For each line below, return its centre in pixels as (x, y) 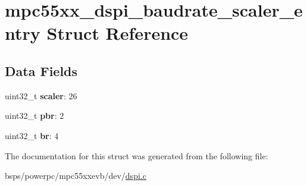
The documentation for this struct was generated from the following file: (137, 155)
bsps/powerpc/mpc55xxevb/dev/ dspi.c (76, 176)
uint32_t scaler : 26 (41, 95)
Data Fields (41, 70)
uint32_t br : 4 (32, 135)
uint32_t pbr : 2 (35, 116)
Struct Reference (118, 33)
